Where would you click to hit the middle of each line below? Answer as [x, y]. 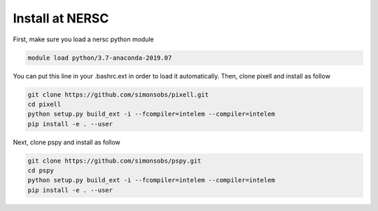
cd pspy [41, 171]
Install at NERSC [61, 18]
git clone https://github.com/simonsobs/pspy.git [114, 161]
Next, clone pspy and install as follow [66, 142]
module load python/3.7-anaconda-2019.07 [100, 57]
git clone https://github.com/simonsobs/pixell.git [118, 94]
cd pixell [44, 104]
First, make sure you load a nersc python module [83, 39]
